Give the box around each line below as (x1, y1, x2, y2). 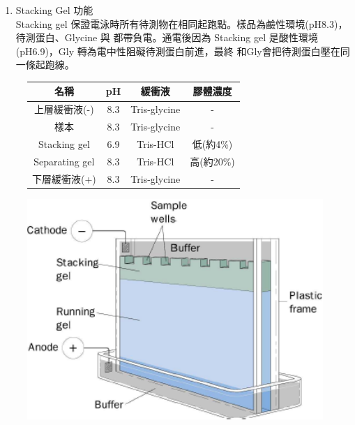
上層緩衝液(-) (34, 102, 94, 117)
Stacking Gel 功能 (15, 3, 93, 17)
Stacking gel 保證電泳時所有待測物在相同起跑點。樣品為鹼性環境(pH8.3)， (15, 16, 348, 31)
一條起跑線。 (15, 57, 75, 72)
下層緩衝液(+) (32, 171, 96, 186)
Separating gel (33, 154, 95, 168)
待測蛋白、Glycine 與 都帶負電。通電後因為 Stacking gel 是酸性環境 (15, 30, 318, 45)
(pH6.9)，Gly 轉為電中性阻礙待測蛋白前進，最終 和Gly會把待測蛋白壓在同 (15, 43, 350, 58)
